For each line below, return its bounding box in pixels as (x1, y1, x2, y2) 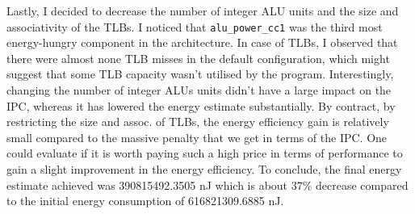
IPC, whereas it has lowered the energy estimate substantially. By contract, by (6, 97, 396, 114)
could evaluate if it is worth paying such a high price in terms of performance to (6, 145, 403, 162)
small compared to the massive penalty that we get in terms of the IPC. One (6, 128, 388, 145)
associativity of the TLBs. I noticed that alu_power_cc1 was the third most (6, 18, 383, 35)
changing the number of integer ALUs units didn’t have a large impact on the (6, 82, 392, 99)
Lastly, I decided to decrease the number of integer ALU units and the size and (6, 2, 399, 19)
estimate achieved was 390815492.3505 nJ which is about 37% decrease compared (6, 176, 409, 193)
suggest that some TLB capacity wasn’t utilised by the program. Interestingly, (6, 65, 394, 82)
